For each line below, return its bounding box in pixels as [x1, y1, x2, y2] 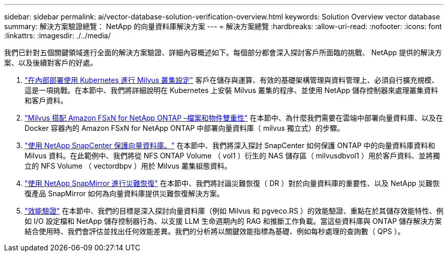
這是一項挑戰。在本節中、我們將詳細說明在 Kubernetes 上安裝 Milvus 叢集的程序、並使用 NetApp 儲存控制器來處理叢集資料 [25, 86, 438, 95]
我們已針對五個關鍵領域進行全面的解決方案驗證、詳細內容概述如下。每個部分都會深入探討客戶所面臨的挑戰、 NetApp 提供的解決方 [4, 48, 442, 57]
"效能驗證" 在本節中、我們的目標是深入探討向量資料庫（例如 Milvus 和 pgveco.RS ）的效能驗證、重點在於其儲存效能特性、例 [25, 206, 444, 215]
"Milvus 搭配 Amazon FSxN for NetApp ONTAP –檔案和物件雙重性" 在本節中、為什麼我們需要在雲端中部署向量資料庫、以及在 [25, 113, 443, 122]
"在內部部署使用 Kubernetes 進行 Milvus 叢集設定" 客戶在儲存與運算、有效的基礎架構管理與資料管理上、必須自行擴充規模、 [25, 76, 439, 84]
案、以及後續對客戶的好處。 [4, 58, 97, 67]
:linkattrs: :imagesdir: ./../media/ [4, 31, 111, 40]
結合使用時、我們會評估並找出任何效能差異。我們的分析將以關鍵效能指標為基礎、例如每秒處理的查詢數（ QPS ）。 [25, 227, 405, 236]
